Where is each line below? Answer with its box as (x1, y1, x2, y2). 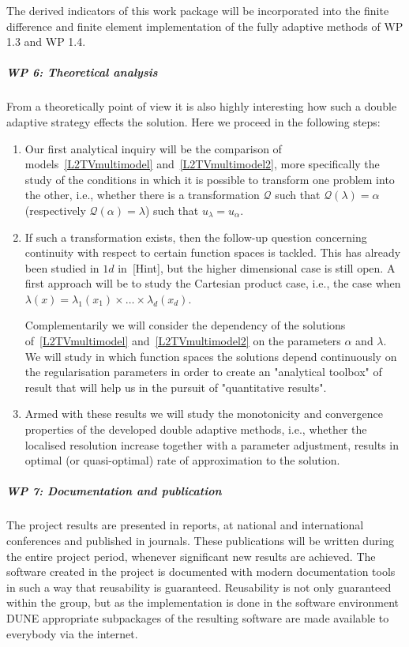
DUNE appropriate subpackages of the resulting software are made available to (6, 609, 389, 626)
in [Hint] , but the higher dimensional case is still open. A (118, 259, 396, 276)
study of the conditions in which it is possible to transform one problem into (24, 171, 395, 187)
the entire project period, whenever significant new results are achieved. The (6, 547, 376, 564)
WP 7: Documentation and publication (6, 483, 222, 499)
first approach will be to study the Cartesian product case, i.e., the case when (24, 275, 401, 292)
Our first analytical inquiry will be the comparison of (24, 140, 282, 156)
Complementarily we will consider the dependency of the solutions (24, 317, 346, 333)
